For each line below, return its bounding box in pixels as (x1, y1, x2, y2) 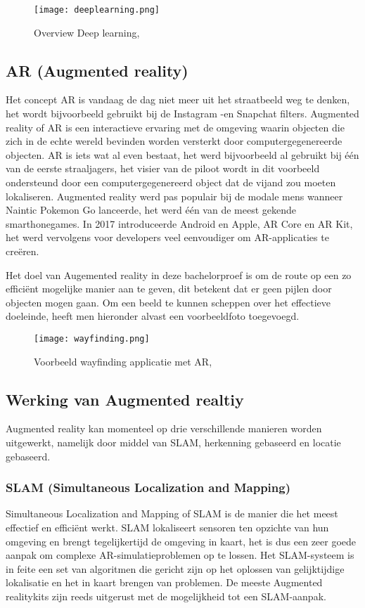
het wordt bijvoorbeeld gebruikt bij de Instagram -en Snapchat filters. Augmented (6, 106, 359, 121)
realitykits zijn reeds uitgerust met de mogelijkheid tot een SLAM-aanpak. (6, 588, 326, 603)
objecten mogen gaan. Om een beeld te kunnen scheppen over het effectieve (6, 295, 331, 309)
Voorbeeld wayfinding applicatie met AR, (34, 354, 212, 368)
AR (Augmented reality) (6, 59, 188, 81)
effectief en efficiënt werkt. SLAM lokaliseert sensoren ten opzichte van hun (6, 520, 329, 534)
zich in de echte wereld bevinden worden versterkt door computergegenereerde (6, 134, 342, 148)
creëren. (6, 243, 39, 258)
